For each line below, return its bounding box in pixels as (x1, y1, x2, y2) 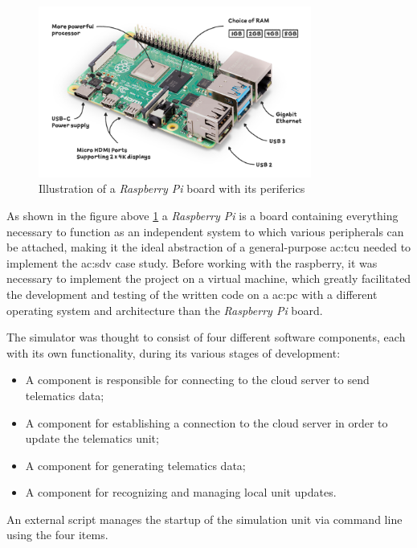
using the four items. (6, 526, 108, 543)
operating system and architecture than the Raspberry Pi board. (6, 301, 323, 318)
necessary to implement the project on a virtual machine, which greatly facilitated (6, 270, 411, 287)
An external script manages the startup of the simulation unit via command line (6, 510, 403, 527)
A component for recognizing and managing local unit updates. (25, 484, 337, 501)
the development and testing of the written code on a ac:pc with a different (6, 285, 378, 302)
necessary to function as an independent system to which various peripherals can (6, 223, 404, 239)
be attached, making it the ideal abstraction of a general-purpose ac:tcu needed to (6, 239, 411, 256)
